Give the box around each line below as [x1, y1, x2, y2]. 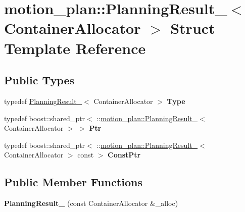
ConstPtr [108, 149, 141, 160]
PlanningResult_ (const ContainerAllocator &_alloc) [4, 198, 178, 208]
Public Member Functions [4, 174, 142, 190]
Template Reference [4, 37, 146, 58]
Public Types [4, 72, 75, 88]
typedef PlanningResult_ [4, 95, 82, 106]
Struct [170, 18, 215, 38]
